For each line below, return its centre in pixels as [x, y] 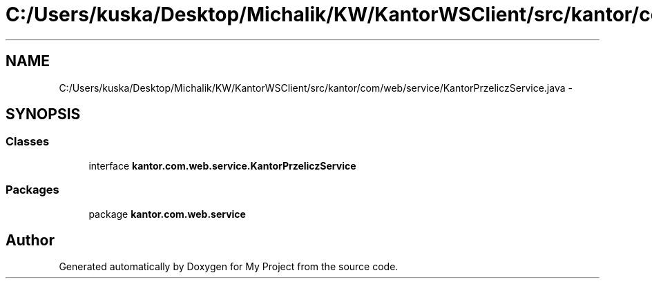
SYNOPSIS [43, 114]
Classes [28, 142]
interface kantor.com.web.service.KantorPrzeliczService [222, 165]
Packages [32, 190]
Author [30, 240]
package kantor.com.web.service [167, 214]
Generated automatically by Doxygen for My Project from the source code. [229, 267]
